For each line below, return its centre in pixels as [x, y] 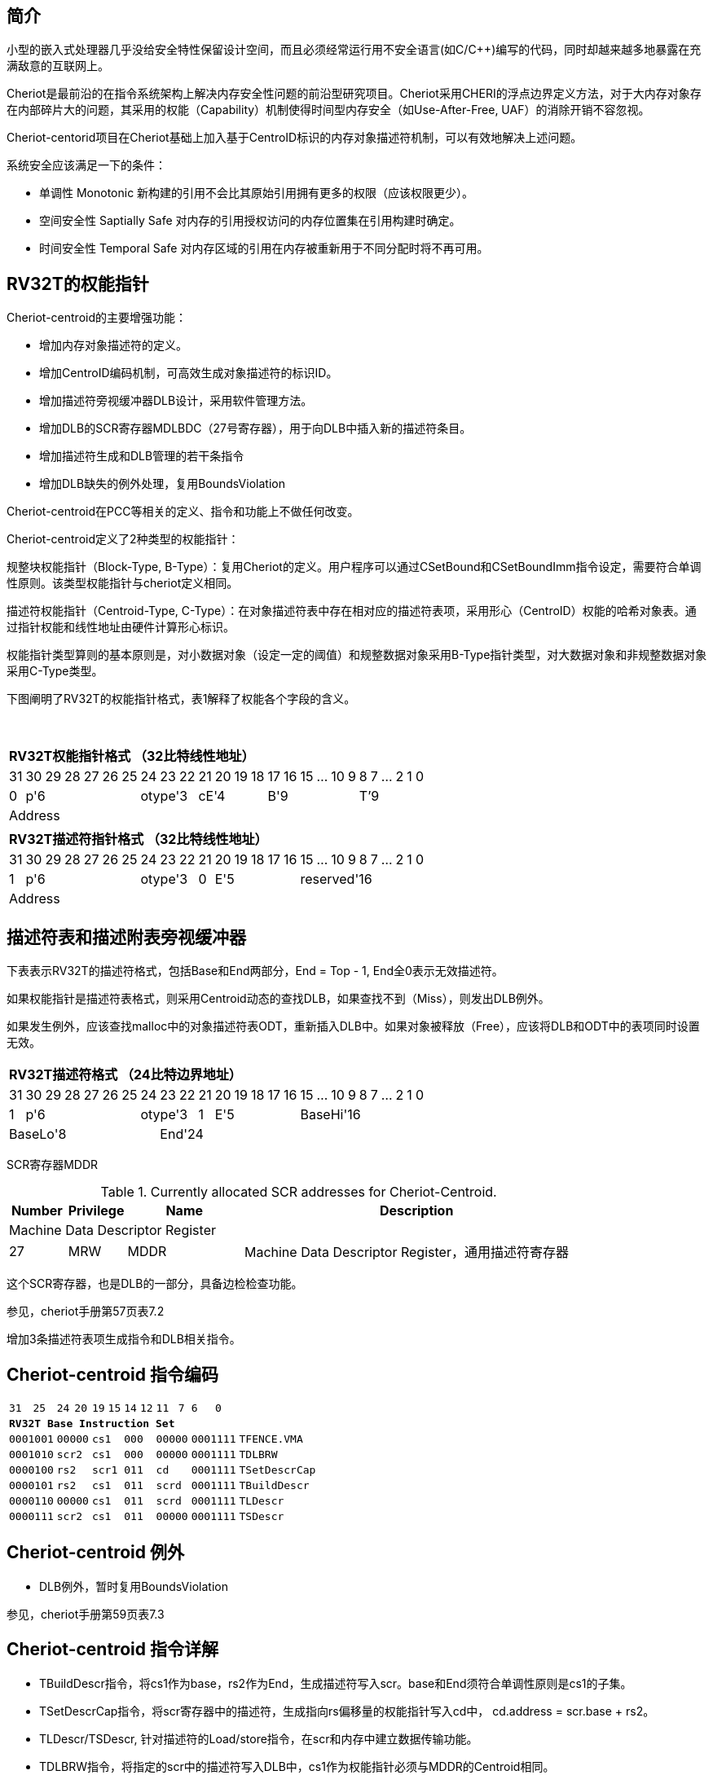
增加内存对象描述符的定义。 [113, 345]
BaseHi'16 [330, 1115]
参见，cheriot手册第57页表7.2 [86, 1311]
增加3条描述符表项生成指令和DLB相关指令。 [124, 1339]
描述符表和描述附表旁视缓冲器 [126, 937]
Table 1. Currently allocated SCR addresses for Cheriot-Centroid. [299, 1192]
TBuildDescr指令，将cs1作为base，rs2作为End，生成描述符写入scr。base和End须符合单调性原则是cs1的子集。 [336, 1683]
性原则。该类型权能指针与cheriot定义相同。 [123, 583]
